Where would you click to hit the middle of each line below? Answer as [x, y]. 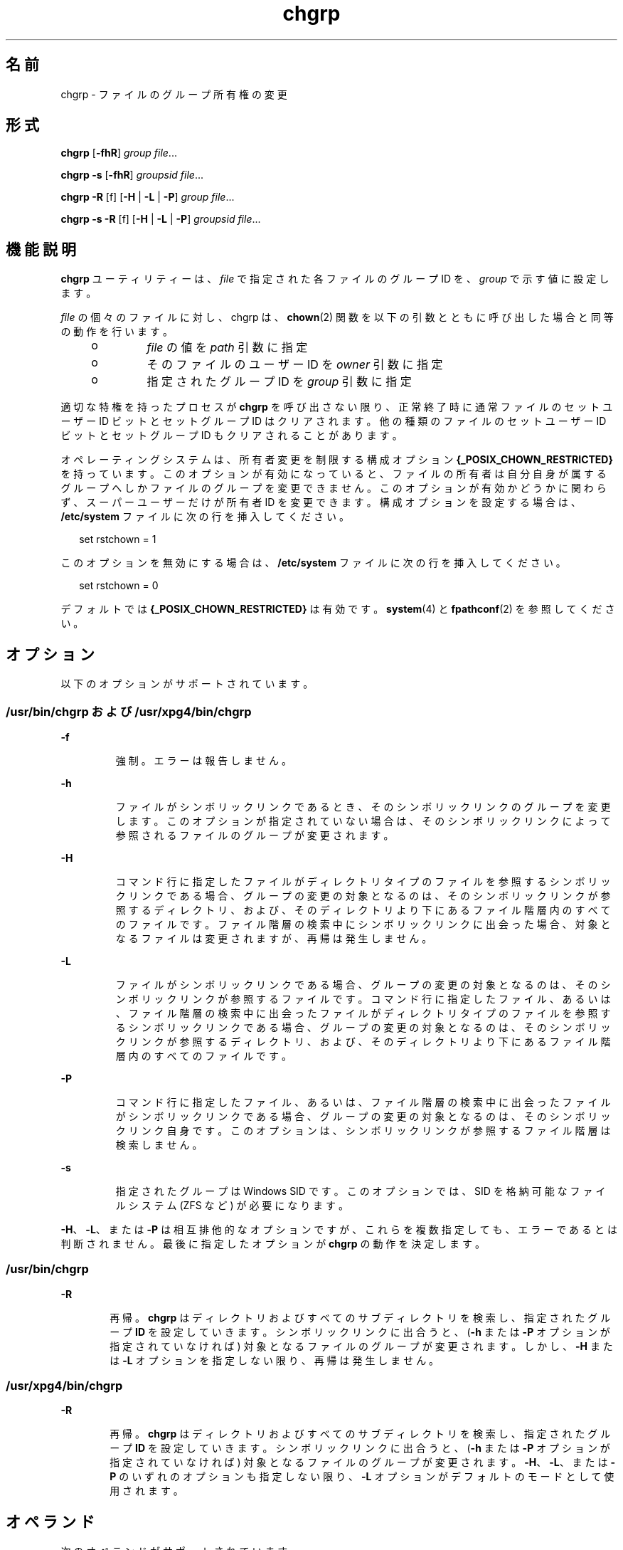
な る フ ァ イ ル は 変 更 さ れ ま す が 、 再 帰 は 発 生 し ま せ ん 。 [274, 938]
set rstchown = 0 [119, 586]
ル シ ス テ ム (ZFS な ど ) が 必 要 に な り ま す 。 [232, 1205]
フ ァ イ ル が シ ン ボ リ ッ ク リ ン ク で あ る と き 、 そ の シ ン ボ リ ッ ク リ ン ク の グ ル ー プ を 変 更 [363, 806]
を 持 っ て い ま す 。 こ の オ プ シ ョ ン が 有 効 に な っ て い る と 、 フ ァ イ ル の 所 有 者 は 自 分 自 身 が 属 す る [334, 474]
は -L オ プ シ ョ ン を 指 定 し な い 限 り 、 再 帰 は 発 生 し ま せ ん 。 [275, 1360]
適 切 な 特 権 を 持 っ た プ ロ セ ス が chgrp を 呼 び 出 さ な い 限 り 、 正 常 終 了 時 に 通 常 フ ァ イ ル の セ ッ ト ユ [337, 407]
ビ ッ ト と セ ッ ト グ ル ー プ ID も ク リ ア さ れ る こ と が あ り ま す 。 [231, 436]
